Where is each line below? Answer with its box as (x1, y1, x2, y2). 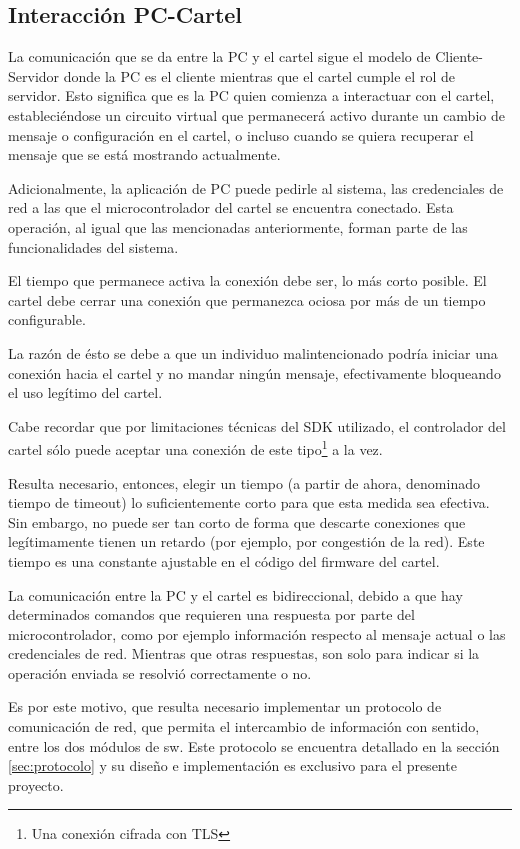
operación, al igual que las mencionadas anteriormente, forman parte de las (8, 216, 468, 237)
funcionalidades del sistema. (8, 236, 179, 257)
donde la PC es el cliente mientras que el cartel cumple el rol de (63, 65, 455, 86)
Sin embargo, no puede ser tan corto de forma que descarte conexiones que (8, 511, 466, 532)
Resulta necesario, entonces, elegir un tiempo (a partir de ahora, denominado (8, 472, 480, 493)
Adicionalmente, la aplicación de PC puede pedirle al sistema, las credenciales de (8, 177, 504, 198)
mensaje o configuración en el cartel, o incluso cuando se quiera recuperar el (8, 124, 474, 145)
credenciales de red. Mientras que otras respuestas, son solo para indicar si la (8, 643, 480, 664)
